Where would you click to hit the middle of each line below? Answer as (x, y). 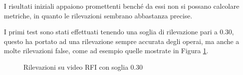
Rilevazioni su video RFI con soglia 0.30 (83, 67)
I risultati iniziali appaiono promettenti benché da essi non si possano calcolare (122, 6)
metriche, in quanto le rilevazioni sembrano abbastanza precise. (98, 15)
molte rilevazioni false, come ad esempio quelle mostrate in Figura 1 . (106, 51)
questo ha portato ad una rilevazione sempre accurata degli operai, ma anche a (121, 41)
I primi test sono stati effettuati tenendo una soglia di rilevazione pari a (111, 32)
